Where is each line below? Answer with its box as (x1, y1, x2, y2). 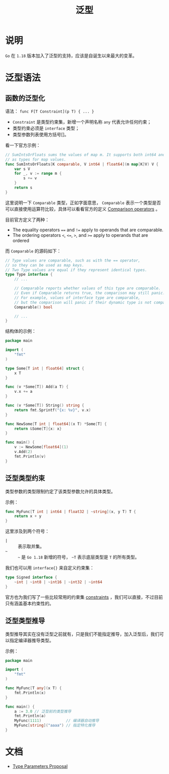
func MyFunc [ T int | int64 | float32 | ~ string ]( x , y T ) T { (5, 509, 136, 514)
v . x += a (14, 389, 33, 394)
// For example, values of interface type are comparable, (14, 295, 141, 300)
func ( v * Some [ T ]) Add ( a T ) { (5, 384, 69, 389)
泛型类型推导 (5, 616, 45, 625)
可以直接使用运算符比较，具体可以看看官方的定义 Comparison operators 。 (5, 205, 160, 212)
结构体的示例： (5, 328, 36, 334)
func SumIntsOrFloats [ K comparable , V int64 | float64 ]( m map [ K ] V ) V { (5, 162, 159, 167)
